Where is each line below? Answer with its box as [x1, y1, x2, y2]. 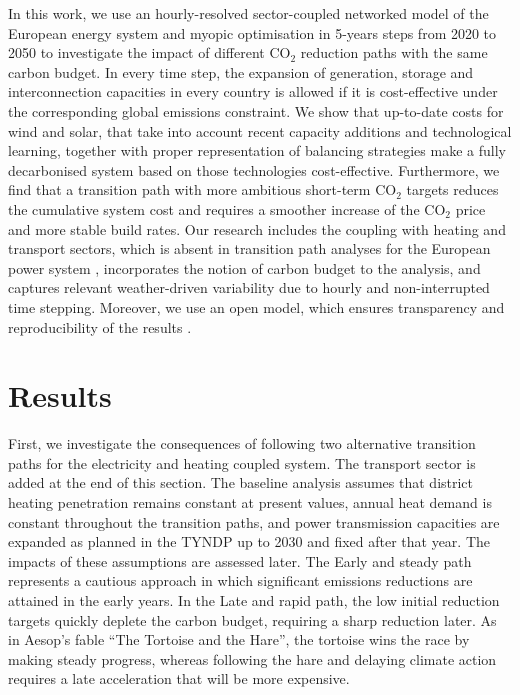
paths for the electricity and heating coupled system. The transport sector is [8, 452, 476, 473]
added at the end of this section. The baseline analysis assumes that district [8, 472, 474, 493]
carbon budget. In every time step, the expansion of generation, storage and [8, 61, 474, 82]
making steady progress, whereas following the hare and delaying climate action [8, 648, 497, 669]
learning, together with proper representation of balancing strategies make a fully [8, 140, 506, 161]
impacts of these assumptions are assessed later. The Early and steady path [8, 550, 472, 571]
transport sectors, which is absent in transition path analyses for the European [8, 238, 491, 259]
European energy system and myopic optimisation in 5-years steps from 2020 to [8, 22, 497, 43]
